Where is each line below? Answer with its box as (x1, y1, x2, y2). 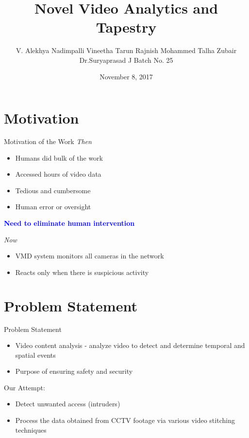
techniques (15, 424, 47, 435)
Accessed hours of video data (15, 169, 101, 179)
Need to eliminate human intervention (4, 218, 135, 228)
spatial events (15, 349, 56, 360)
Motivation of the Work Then (4, 136, 92, 146)
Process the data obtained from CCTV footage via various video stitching (15, 415, 235, 425)
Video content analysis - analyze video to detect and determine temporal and (15, 340, 245, 350)
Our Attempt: (4, 382, 45, 392)
